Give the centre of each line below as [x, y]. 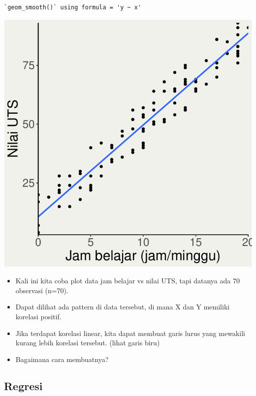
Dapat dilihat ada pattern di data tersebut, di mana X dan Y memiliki [123, 307]
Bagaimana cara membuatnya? [62, 359]
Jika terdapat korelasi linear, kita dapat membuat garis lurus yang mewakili [130, 333]
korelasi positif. [38, 316]
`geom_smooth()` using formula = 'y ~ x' [73, 7]
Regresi [23, 385]
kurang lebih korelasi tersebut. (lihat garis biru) [88, 343]
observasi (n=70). [42, 290]
